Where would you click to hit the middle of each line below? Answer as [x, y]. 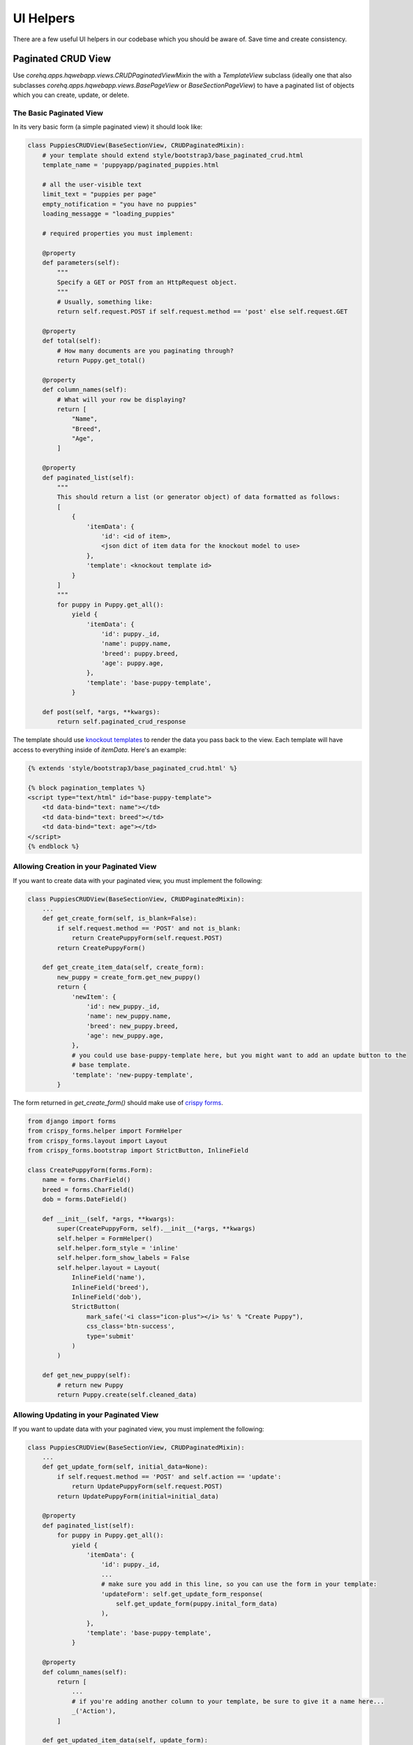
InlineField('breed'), [110, 1287]
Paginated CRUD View [62, 59]
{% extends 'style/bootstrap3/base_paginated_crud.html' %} [133, 768]
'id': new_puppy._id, [123, 1006]
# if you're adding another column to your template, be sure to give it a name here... [228, 1701]
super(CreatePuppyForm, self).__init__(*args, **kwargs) [156, 1229]
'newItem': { [94, 997]
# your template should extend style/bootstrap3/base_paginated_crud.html [173, 155]
